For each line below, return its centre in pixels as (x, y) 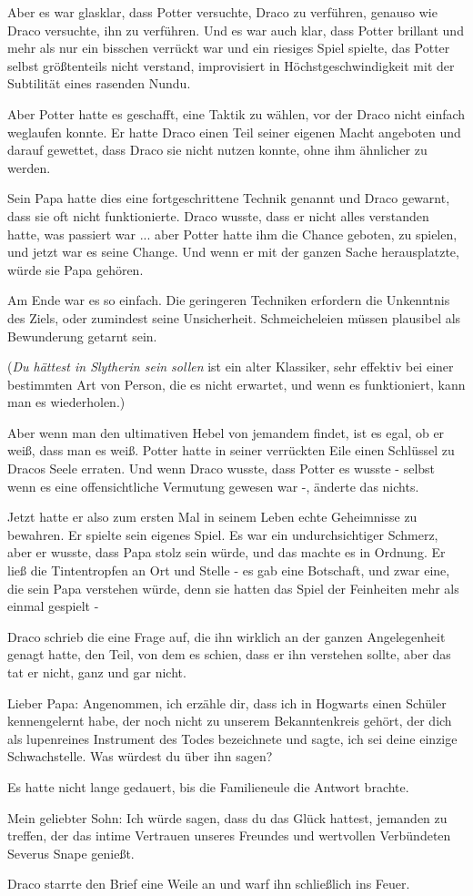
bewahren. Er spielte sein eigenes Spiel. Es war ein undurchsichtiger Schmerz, (223, 534)
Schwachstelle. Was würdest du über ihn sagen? (140, 756)
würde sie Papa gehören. (75, 269)
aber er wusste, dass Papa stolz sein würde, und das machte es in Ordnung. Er (226, 552)
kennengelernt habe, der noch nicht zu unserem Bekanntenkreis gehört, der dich (230, 721)
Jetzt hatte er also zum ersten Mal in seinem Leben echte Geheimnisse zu (212, 517)
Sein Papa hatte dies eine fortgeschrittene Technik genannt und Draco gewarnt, (229, 198)
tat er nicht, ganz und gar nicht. (97, 672)
